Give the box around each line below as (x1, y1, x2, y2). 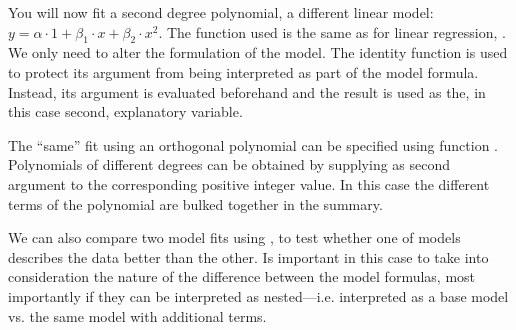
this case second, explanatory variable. (8, 101, 243, 122)
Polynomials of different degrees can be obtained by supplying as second (8, 154, 451, 175)
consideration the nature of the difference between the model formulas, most (8, 266, 476, 287)
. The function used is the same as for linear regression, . (158, 21, 506, 42)
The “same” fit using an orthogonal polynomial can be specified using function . (8, 134, 498, 155)
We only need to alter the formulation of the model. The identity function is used (8, 42, 508, 63)
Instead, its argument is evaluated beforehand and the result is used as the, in (8, 81, 486, 102)
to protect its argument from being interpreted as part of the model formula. (8, 61, 479, 82)
